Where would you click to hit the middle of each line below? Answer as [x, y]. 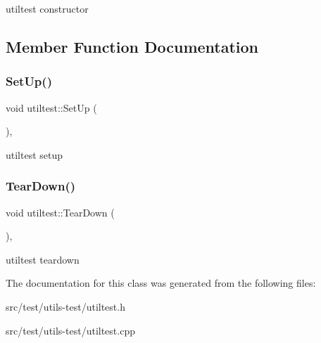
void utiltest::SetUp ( [51, 107]
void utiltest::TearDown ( [60, 212]
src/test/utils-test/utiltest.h [65, 306]
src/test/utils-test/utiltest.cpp [70, 330]
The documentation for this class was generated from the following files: [161, 283]
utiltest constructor [47, 8]
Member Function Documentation [132, 46]
